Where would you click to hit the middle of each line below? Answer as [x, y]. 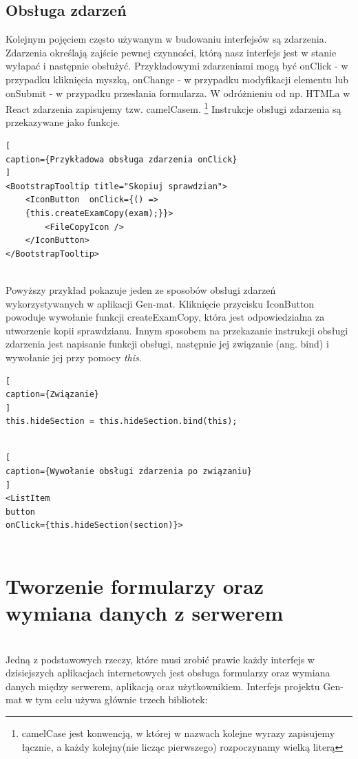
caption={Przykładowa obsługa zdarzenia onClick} [122, 159]
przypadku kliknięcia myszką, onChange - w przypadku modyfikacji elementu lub [177, 79]
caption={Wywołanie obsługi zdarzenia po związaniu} [129, 472]
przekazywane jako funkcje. [63, 122]
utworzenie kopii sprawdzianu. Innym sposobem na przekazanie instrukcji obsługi [177, 330]
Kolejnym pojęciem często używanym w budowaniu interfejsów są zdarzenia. [166, 39]
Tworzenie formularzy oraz [135, 585]
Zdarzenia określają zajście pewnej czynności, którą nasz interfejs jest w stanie [171, 52]
